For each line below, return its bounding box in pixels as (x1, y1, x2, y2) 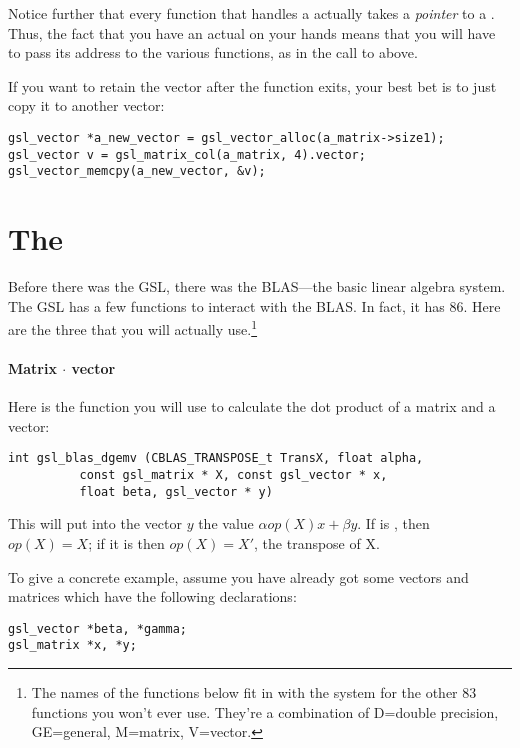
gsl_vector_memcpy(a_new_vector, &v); (8, 164, 266, 179)
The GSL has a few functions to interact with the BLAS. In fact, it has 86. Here (8, 295, 501, 316)
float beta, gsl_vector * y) (79, 484, 273, 499)
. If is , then (357, 513, 430, 534)
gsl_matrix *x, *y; (8, 638, 137, 653)
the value (198, 513, 254, 534)
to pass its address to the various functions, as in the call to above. (8, 42, 418, 63)
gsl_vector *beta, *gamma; (8, 621, 187, 636)
